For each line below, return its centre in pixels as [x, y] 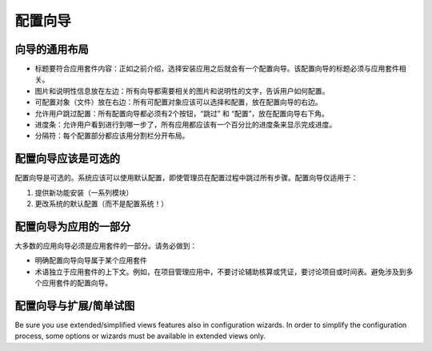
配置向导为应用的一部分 [73, 226]
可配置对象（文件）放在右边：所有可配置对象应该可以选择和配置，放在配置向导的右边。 [178, 102]
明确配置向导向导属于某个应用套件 [91, 260]
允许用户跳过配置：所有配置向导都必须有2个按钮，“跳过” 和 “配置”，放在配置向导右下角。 [182, 113]
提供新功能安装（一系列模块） [84, 192]
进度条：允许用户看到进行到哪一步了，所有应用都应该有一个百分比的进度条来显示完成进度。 [185, 125]
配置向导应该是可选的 [67, 159]
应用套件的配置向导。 [76, 283]
